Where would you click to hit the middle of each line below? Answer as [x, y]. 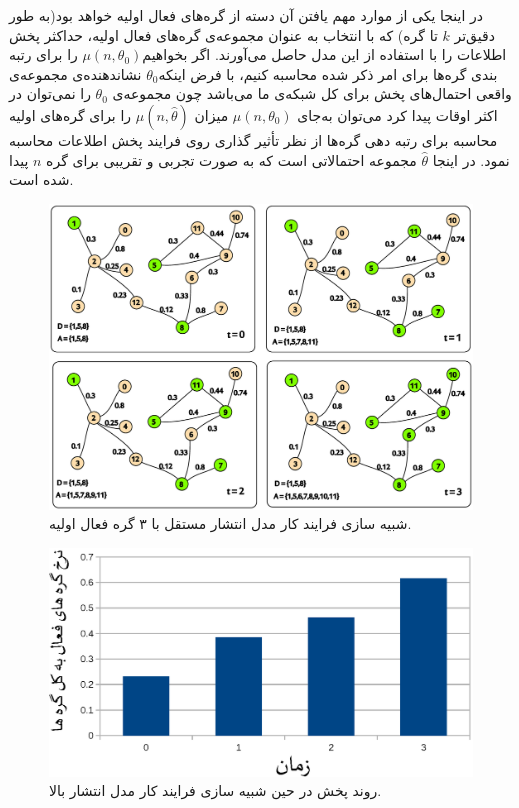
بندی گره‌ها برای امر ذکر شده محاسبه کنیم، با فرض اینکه [328, 73]
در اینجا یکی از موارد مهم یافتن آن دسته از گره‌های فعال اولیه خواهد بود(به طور [246, 15]
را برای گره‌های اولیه [70, 114]
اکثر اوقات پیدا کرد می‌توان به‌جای [397, 114]
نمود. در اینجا [471, 159]
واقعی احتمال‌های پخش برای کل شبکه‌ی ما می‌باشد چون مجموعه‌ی [312, 93]
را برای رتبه [43, 54]
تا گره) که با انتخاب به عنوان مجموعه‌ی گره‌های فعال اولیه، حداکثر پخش [223, 34]
